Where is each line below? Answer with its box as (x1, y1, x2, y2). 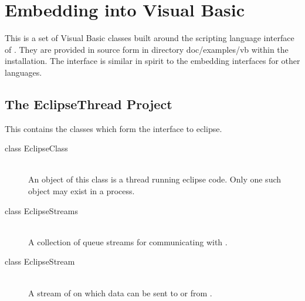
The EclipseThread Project (5, 94, 172, 113)
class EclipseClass (5, 142, 68, 154)
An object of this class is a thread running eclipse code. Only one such (28, 173, 282, 185)
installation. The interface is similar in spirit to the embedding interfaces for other (5, 55, 300, 67)
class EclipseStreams (5, 204, 78, 217)
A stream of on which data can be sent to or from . (28, 286, 212, 299)
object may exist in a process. (28, 185, 135, 197)
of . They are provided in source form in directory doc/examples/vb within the (5, 43, 289, 55)
